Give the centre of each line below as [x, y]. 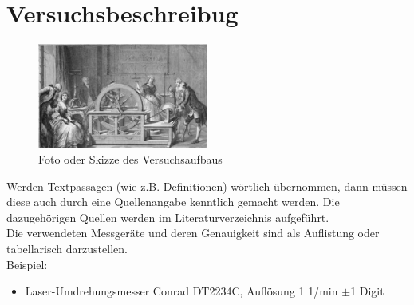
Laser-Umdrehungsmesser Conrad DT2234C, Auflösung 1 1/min [181, 291]
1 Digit [367, 291]
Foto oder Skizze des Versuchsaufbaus [130, 158]
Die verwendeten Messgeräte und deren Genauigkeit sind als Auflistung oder [193, 233]
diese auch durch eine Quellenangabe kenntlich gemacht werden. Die [173, 202]
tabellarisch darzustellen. [67, 248]
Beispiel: [27, 264]
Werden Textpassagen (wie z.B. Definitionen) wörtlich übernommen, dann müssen [207, 186]
